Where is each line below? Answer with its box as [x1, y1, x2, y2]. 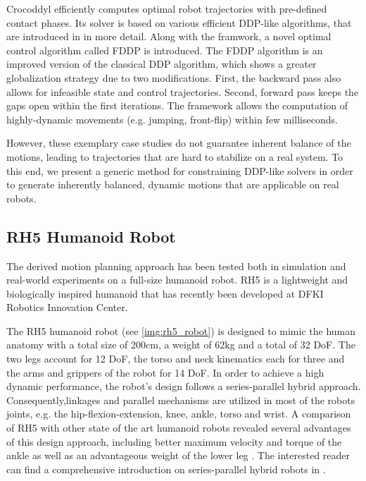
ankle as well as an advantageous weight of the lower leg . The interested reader [6, 448, 351, 463]
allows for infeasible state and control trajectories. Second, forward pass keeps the [6, 84, 359, 99]
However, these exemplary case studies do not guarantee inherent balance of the [6, 135, 351, 150]
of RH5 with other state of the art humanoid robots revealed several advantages [6, 420, 351, 435]
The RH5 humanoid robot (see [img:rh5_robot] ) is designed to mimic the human [6, 323, 356, 338]
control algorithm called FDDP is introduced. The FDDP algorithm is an [6, 42, 323, 57]
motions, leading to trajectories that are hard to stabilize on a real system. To [6, 149, 343, 164]
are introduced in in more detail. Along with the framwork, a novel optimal [6, 29, 332, 44]
